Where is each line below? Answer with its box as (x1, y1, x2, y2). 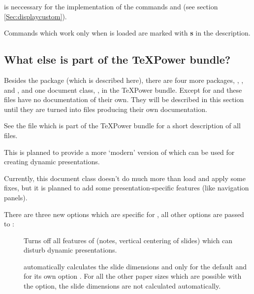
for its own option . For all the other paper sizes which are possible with (24, 271, 242, 281)
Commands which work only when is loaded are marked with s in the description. (4, 28, 251, 38)
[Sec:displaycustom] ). (4, 11, 67, 21)
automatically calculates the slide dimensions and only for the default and (24, 261, 247, 271)
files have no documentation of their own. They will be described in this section (4, 94, 244, 105)
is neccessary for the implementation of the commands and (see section (4, 1, 218, 11)
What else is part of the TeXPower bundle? (4, 52, 231, 67)
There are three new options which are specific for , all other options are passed (4, 209, 244, 219)
